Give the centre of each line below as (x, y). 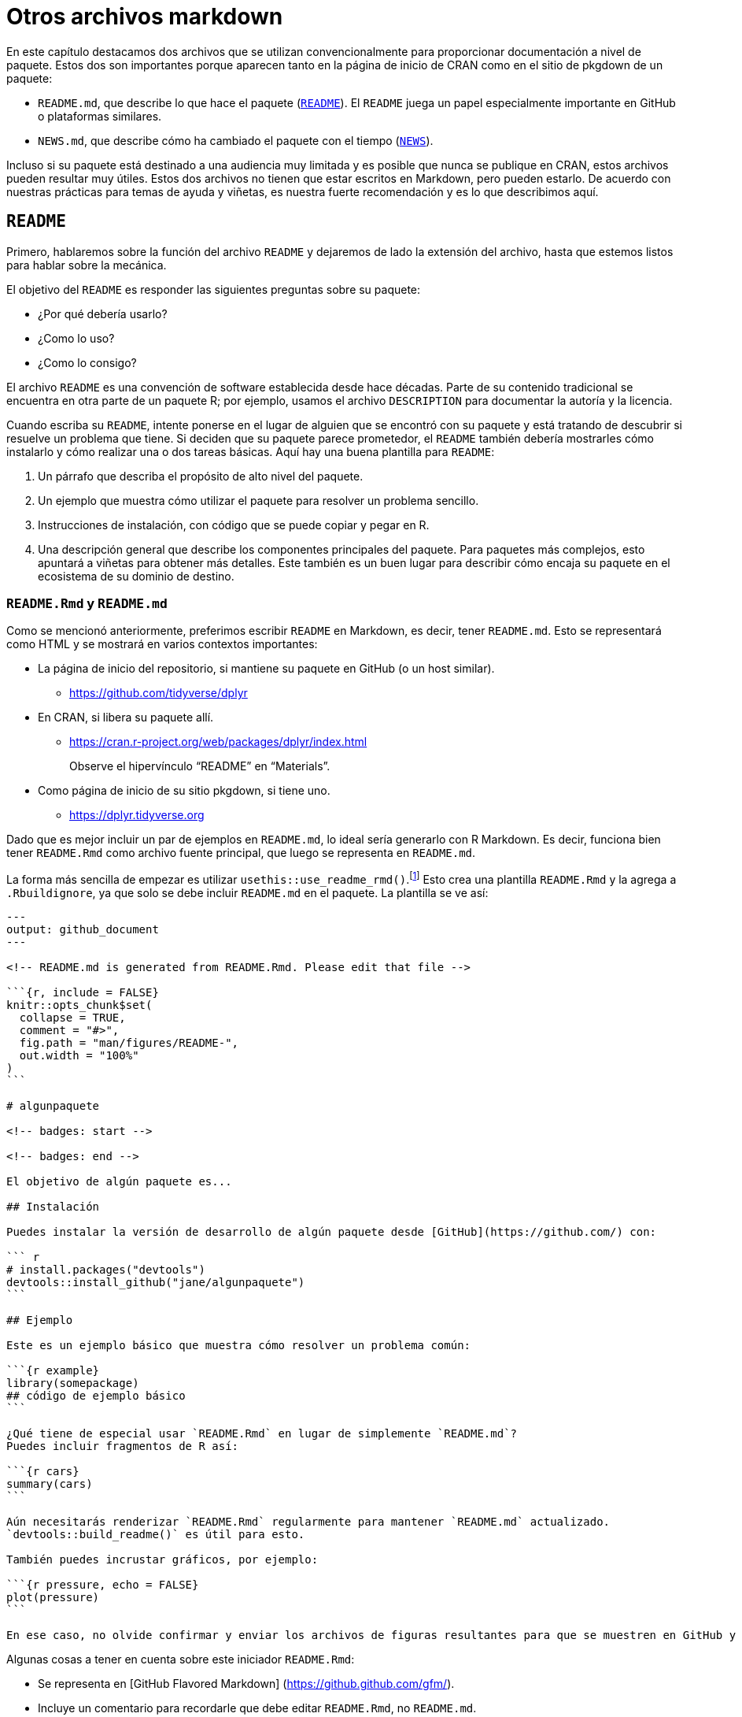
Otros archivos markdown (145, 17)
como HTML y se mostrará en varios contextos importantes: (162, 644)
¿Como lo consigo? (87, 362)
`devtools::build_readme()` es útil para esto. (156, 1534)
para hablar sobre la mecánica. (87, 265)
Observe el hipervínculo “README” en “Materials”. (200, 766)
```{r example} (53, 1370)
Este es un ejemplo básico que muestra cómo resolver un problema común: (239, 1345)
